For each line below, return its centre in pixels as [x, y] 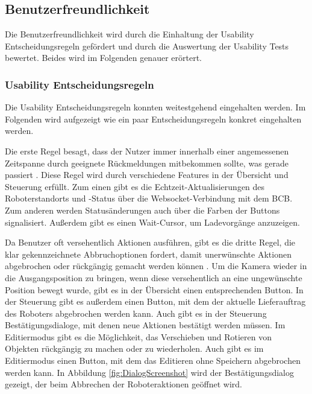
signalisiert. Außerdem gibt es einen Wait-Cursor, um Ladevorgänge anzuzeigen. [152, 222]
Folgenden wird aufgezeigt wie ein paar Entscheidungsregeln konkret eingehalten [153, 119]
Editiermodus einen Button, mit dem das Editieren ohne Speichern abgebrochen [153, 361]
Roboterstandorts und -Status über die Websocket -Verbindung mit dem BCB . [149, 198]
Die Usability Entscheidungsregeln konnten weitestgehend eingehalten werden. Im [155, 107]
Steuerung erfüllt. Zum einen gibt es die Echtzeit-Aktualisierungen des [135, 186]
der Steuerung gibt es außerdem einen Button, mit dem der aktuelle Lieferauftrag [155, 301]
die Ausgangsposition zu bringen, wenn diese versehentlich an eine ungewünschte [154, 277]
